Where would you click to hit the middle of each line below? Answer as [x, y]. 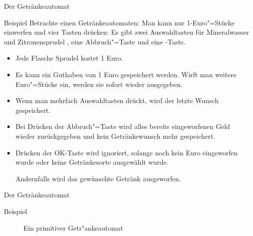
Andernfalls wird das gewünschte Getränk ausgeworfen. [98, 178]
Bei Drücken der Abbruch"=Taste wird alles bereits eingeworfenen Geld [123, 126]
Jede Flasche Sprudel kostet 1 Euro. [69, 58]
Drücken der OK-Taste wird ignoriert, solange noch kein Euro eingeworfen [126, 152]
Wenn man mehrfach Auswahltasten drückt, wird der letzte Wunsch [117, 100]
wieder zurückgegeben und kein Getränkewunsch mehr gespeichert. [115, 136]
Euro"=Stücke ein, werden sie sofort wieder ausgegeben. [99, 84]
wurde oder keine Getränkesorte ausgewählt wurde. [92, 162]
